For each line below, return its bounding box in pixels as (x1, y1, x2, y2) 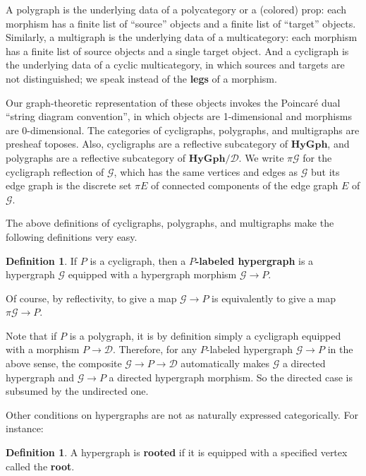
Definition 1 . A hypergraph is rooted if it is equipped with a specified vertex (6, 445, 348, 460)
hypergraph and (6, 369, 74, 384)
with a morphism (6, 342, 80, 357)
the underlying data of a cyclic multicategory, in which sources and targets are (6, 57, 345, 72)
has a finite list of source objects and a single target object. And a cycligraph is (6, 43, 349, 58)
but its (311, 164, 340, 179)
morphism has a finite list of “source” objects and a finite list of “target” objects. (6, 16, 356, 30)
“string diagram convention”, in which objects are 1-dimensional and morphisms (6, 109, 352, 124)
